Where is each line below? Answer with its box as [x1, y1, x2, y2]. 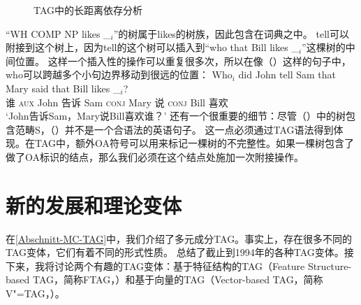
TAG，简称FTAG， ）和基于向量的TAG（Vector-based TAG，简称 [32, 272, 323, 287]
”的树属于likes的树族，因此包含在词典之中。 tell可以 [113, 26, 349, 41]
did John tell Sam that [238, 67, 337, 82]
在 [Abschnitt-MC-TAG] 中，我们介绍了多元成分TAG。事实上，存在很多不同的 [6, 231, 353, 246]
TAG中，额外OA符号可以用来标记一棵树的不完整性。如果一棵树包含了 [34, 136, 355, 150]
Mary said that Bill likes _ [6, 80, 121, 95]
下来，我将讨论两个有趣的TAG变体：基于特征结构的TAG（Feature [6, 258, 305, 273]
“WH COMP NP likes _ [6, 26, 111, 41]
